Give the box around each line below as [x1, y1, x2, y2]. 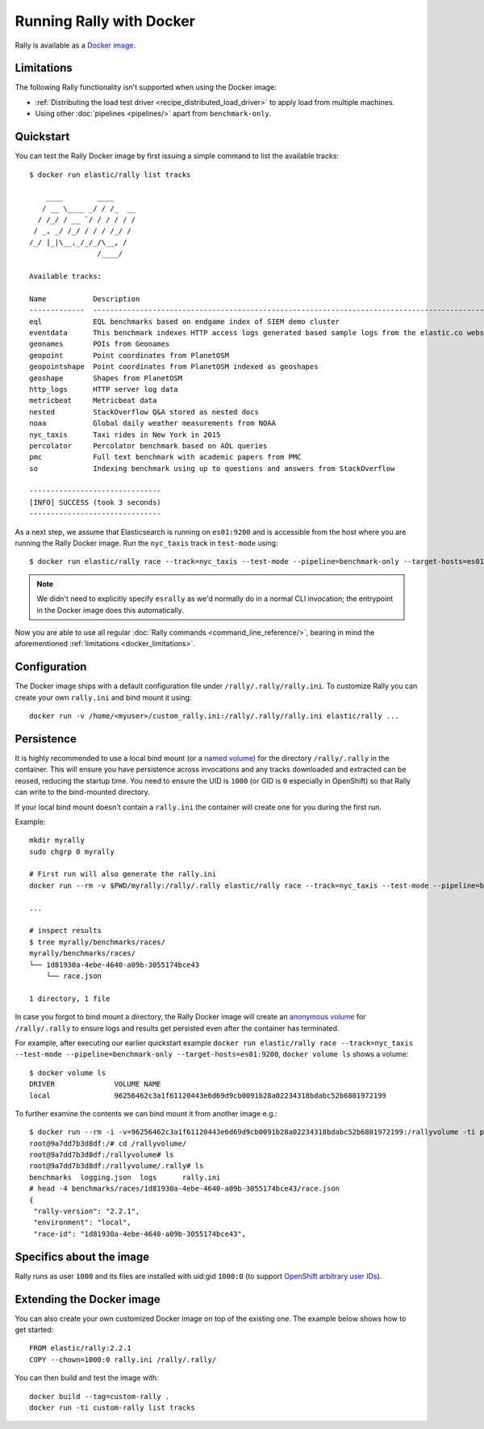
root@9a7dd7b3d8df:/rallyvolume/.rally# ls [29, 1162, 204, 1171]
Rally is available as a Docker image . [15, 40, 136, 50]
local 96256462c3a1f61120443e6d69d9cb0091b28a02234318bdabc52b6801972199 [29, 1091, 387, 1100]
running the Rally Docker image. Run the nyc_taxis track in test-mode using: [15, 538, 278, 548]
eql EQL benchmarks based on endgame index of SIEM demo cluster [29, 317, 340, 326]
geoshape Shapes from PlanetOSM [29, 373, 183, 383]
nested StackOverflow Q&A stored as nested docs [29, 407, 260, 416]
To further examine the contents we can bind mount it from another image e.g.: [15, 1108, 277, 1118]
